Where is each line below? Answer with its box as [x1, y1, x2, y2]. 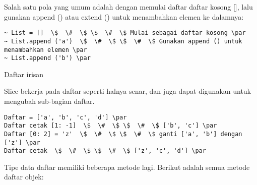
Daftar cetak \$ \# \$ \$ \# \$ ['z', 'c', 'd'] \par [4, 147, 206, 155]
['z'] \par [4, 139, 40, 146]
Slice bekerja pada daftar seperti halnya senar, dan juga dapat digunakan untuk [4, 86, 251, 96]
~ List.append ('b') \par [4, 54, 91, 62]
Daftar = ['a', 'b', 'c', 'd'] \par [4, 113, 127, 121]
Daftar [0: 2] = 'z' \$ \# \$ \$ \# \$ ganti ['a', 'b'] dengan [4, 130, 242, 138]
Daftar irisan [4, 69, 44, 79]
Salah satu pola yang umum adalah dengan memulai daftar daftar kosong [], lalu [4, 2, 253, 12]
